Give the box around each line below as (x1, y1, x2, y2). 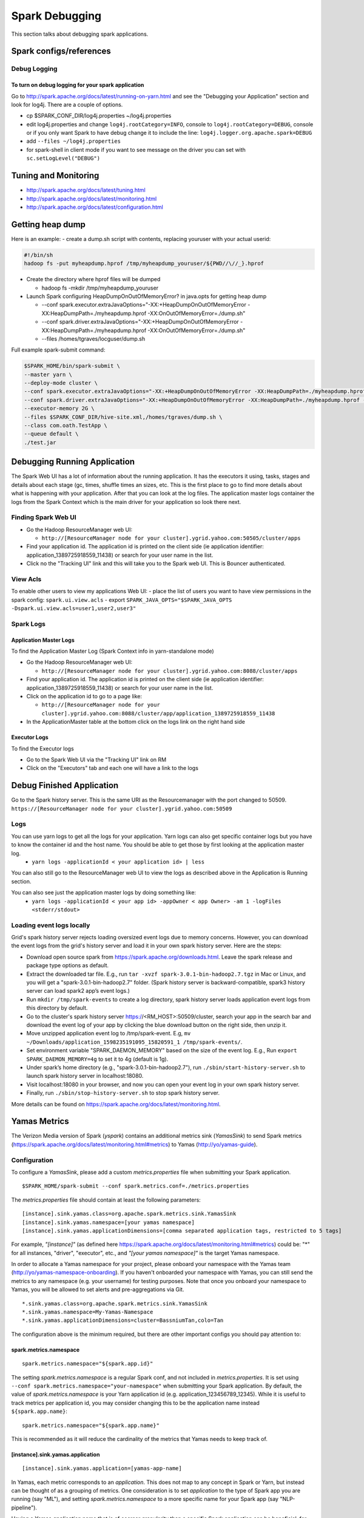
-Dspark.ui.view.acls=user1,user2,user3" (11, 605, 136, 612)
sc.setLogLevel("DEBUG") (26, 155, 100, 162)
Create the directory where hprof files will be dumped (26, 276, 161, 283)
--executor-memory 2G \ (24, 405, 95, 412)
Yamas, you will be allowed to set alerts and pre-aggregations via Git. (11, 1286, 184, 1293)
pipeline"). (11, 1503, 38, 1511)
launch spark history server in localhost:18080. (26, 1072, 144, 1080)
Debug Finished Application (11, 780, 119, 791)
